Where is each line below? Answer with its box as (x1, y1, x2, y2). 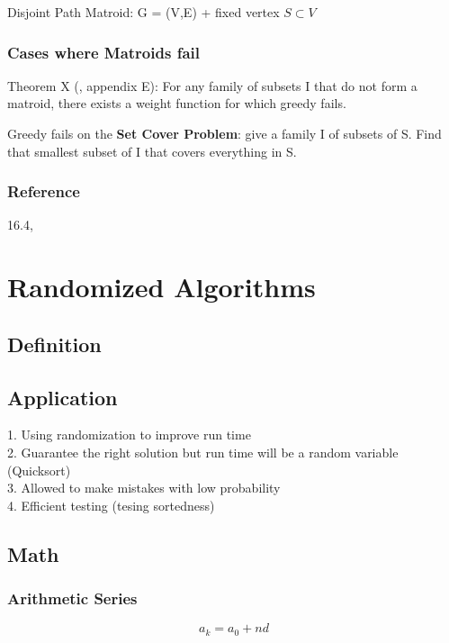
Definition (7, 330, 102, 358)
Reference (7, 180, 80, 203)
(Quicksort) (7, 460, 71, 479)
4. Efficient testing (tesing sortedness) (7, 495, 215, 514)
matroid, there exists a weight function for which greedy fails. (7, 94, 346, 113)
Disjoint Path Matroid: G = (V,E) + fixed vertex (7, 3, 280, 21)
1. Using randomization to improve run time (7, 425, 251, 444)
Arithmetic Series (7, 587, 138, 610)
